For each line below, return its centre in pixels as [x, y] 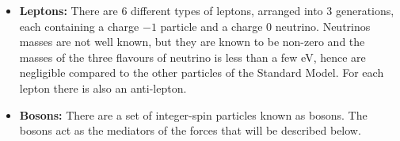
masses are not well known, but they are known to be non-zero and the [192, 42]
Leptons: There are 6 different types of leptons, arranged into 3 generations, [207, 10]
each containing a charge [79, 26]
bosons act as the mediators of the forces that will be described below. [190, 130]
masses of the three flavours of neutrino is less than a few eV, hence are [192, 57]
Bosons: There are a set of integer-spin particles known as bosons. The [193, 114]
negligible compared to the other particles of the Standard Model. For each [202, 72]
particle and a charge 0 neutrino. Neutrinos [265, 26]
